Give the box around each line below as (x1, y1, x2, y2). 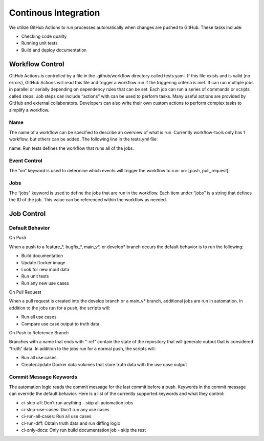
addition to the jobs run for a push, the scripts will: (9, 305, 110, 311)
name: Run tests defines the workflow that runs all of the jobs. (9, 145, 134, 151)
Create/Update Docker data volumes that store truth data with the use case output (21, 361, 187, 367)
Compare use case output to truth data (21, 321, 100, 326)
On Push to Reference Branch (9, 330, 69, 336)
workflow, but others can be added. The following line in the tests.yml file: (9, 136, 158, 142)
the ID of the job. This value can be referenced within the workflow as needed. (9, 197, 167, 203)
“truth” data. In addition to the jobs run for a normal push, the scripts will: (9, 346, 156, 351)
